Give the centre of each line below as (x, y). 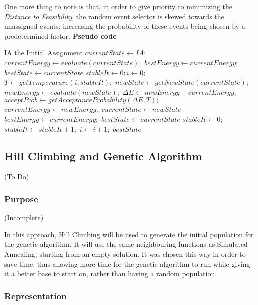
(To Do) (17, 177)
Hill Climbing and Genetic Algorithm (103, 156)
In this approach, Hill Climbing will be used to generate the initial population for (129, 234)
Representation (35, 296)
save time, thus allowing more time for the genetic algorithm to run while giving (127, 264)
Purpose (21, 199)
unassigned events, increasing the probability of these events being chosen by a (125, 26)
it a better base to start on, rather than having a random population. (111, 274)
